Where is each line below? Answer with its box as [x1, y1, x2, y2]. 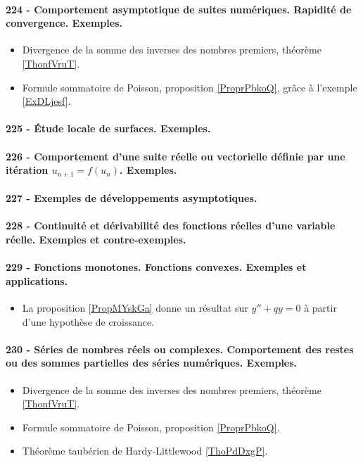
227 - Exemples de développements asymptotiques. [6, 191, 257, 205]
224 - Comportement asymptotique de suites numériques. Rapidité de [6, 1, 352, 16]
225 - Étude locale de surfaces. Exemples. [6, 121, 211, 136]
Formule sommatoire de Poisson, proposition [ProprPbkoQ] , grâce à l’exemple [22, 80, 357, 94]
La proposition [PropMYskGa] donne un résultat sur [22, 300, 248, 315]
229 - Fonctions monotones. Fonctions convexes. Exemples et [6, 260, 307, 274]
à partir [304, 300, 337, 315]
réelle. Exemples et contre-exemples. [6, 231, 186, 246]
